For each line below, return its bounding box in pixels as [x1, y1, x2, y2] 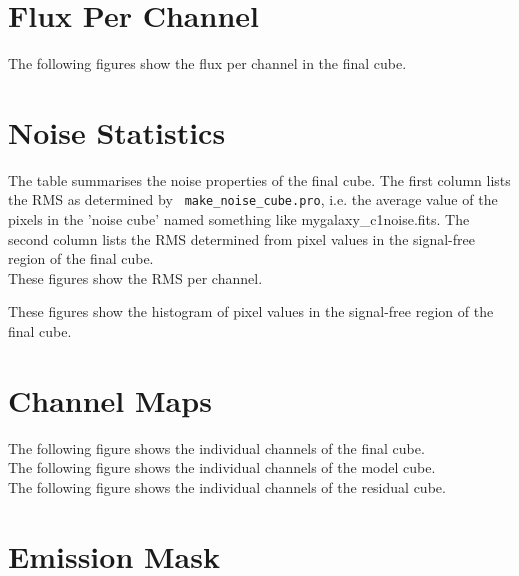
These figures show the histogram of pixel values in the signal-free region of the [8, 301, 494, 322]
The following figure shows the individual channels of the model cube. [8, 457, 436, 478]
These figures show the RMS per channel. [8, 267, 263, 288]
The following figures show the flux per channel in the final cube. [8, 53, 407, 74]
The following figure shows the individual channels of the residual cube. [8, 476, 446, 497]
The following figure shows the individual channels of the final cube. [8, 437, 425, 458]
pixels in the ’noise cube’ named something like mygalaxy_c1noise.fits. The [8, 209, 470, 230]
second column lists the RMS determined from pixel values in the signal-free [8, 228, 475, 249]
